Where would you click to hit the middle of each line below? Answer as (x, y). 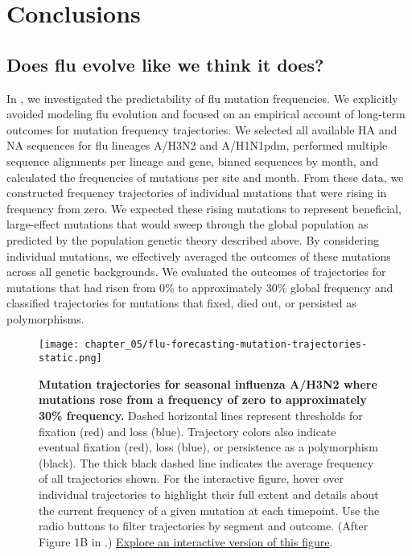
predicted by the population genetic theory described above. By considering (193, 239)
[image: (59, 345)
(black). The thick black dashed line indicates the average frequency (206, 462)
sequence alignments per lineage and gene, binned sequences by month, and (192, 161)
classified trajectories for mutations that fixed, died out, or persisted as (181, 303)
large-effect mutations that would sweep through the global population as (187, 224)
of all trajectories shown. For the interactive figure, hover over (192, 478)
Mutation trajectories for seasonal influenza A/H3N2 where (208, 383)
